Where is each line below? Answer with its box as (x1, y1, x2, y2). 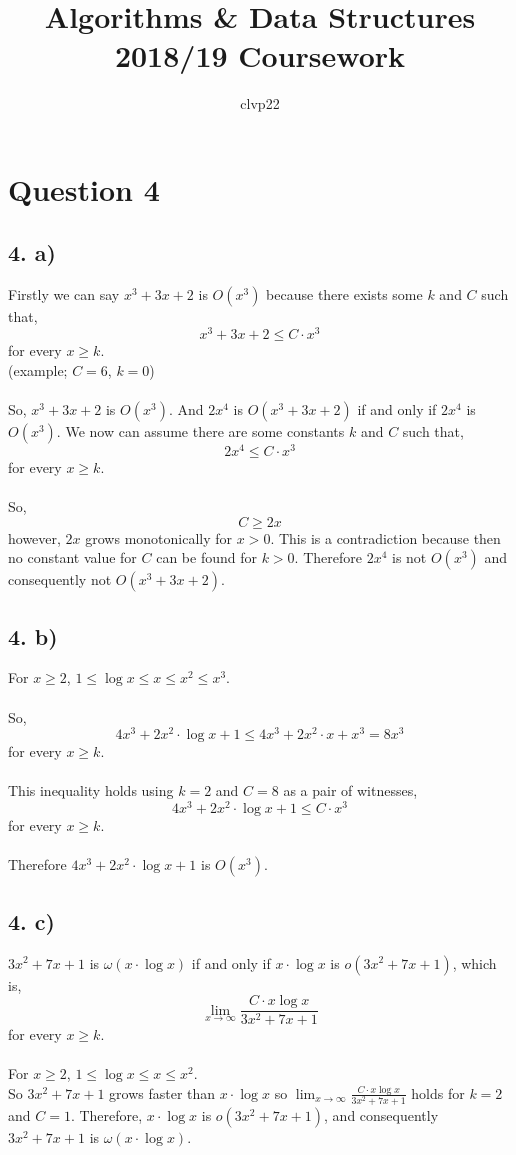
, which (452, 952, 497, 973)
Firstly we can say (8, 284, 120, 305)
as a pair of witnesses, (283, 780, 418, 801)
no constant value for (8, 547, 137, 568)
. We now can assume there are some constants (56, 420, 345, 441)
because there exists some (266, 284, 423, 305)
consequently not (8, 569, 112, 590)
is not (392, 547, 427, 568)
